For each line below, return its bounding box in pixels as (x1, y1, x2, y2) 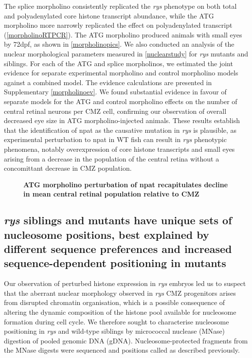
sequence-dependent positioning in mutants (4, 255, 226, 270)
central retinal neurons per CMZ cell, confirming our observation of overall (4, 106, 227, 116)
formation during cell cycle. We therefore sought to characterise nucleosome (4, 316, 229, 326)
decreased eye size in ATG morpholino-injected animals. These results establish (4, 115, 240, 125)
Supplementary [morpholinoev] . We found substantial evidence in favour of (4, 87, 227, 97)
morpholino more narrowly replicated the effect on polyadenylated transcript (4, 20, 233, 30)
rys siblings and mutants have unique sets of (4, 213, 232, 228)
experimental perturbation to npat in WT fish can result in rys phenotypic (4, 134, 227, 144)
